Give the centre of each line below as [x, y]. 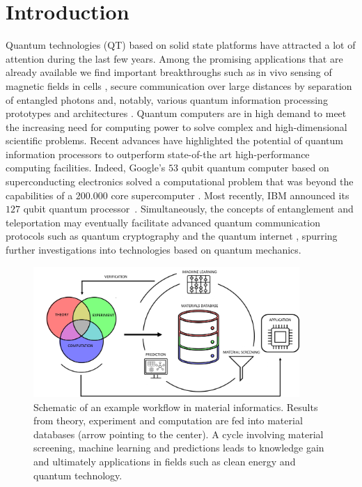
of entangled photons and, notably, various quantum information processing [167, 99]
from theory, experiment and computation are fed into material [168, 420]
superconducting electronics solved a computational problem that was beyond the [180, 181]
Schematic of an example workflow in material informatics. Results [176, 407]
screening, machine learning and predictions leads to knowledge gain [179, 448]
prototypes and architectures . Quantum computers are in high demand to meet [176, 113]
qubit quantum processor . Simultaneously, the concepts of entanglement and [188, 209]
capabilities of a [39, 195]
